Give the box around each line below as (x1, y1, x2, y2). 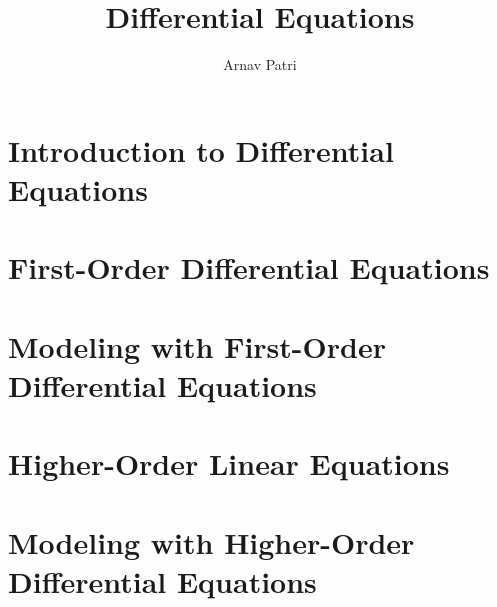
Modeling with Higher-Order (8, 521, 415, 562)
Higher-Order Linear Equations (8, 443, 450, 484)
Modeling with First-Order (8, 325, 386, 366)
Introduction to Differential (8, 129, 394, 170)
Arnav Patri (223, 54, 297, 75)
